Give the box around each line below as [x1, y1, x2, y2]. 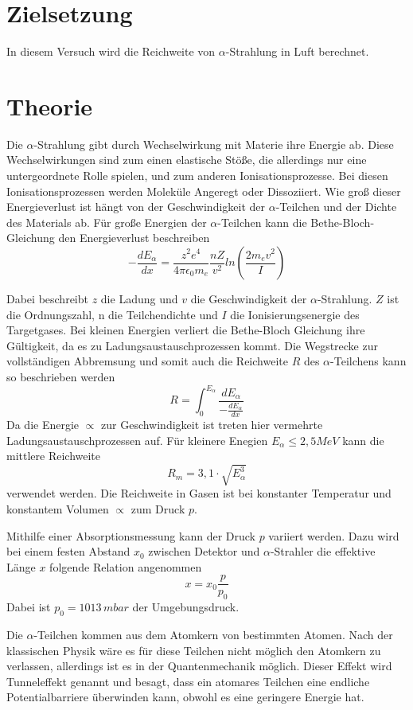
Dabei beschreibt [6, 291, 88, 306]
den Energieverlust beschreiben [58, 229, 210, 246]
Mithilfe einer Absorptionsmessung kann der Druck [6, 527, 255, 544]
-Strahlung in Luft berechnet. [225, 43, 369, 60]
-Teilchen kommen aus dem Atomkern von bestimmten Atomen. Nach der [33, 626, 393, 642]
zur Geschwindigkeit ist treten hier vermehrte [101, 416, 323, 433]
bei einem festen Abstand [6, 543, 131, 560]
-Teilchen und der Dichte [275, 198, 397, 215]
